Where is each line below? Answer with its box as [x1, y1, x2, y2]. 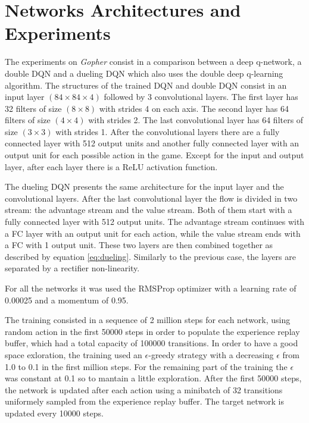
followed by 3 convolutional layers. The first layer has [104, 90, 298, 103]
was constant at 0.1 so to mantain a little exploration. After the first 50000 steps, [5, 372, 302, 384]
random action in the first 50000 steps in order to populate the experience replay [5, 325, 300, 337]
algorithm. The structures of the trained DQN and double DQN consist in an [5, 79, 287, 91]
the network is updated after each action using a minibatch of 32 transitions [5, 383, 283, 396]
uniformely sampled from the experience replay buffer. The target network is [5, 395, 285, 408]
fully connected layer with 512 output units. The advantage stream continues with [5, 215, 305, 228]
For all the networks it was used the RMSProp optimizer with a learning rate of [5, 282, 296, 294]
